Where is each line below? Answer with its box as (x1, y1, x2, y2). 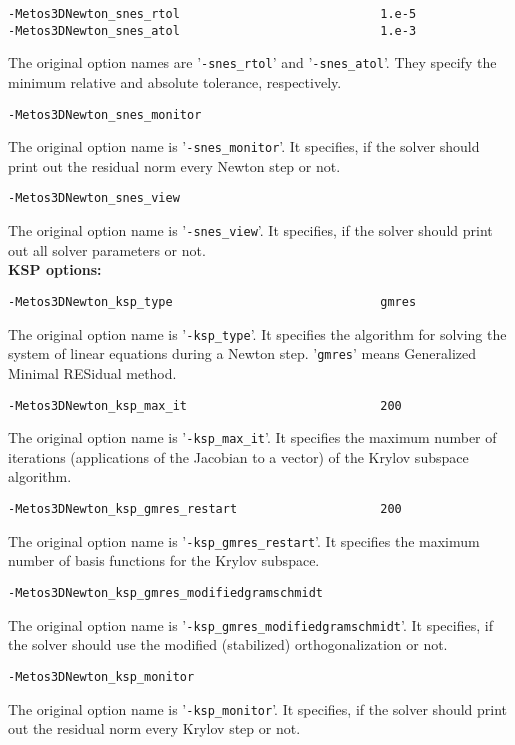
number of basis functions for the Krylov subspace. (8, 550, 320, 571)
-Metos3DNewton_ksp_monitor (8, 669, 195, 684)
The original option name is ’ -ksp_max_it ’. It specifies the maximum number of (8, 427, 497, 448)
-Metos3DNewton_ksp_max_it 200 (8, 398, 402, 413)
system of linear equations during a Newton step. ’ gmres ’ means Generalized (8, 343, 477, 364)
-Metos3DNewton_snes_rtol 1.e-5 (8, 7, 417, 21)
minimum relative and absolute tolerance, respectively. (8, 71, 342, 92)
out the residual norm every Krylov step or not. (8, 718, 301, 739)
